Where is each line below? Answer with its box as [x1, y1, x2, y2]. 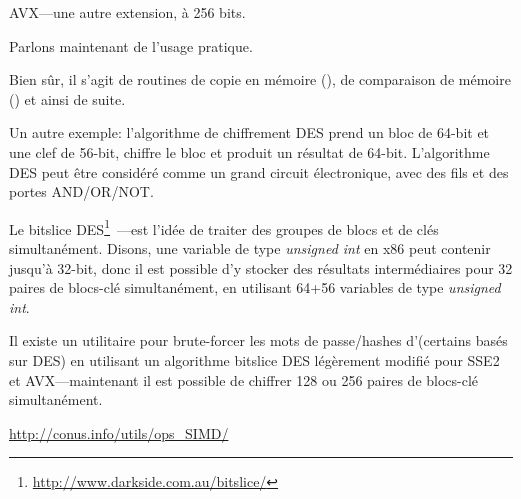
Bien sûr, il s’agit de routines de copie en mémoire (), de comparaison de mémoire [9, 69, 511, 90]
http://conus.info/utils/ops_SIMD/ [9, 422, 229, 443]
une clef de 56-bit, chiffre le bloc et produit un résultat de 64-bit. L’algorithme [9, 141, 490, 162]
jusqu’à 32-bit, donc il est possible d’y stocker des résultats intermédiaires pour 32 [9, 257, 513, 278]
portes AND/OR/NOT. [9, 181, 154, 202]
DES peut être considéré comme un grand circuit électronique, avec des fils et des [9, 161, 509, 182]
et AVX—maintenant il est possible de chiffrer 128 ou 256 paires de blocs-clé [9, 369, 479, 390]
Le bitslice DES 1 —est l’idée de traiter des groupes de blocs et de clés [9, 215, 439, 239]
